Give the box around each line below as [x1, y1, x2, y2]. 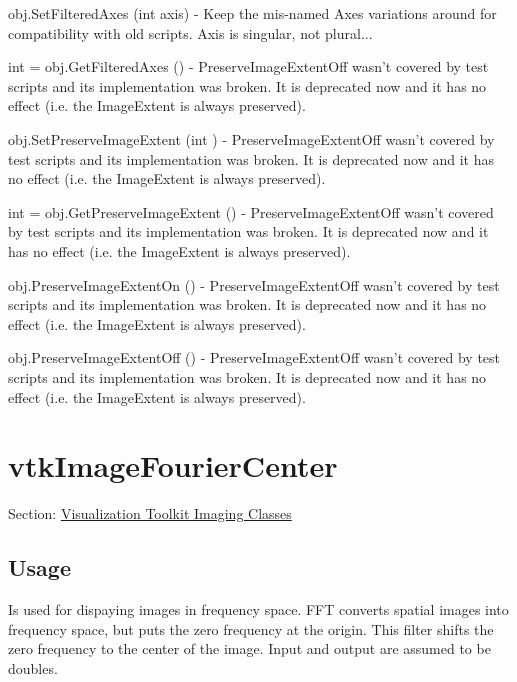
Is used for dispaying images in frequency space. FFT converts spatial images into [8, 599, 509, 620]
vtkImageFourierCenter [8, 445, 338, 486]
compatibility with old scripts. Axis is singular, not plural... [8, 22, 373, 43]
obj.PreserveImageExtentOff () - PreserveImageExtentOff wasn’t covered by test [8, 347, 501, 368]
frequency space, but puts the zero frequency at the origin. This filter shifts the [8, 618, 494, 639]
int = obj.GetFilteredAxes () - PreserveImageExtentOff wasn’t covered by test [8, 56, 489, 77]
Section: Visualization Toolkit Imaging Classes [8, 503, 292, 524]
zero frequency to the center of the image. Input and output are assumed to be [8, 638, 491, 659]
